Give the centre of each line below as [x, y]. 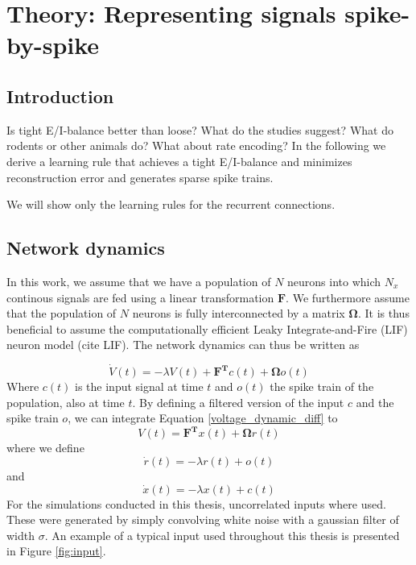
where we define [45, 448]
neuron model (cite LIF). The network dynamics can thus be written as [183, 345]
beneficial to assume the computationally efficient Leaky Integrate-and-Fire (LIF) [207, 328]
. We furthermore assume [348, 297]
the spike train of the [322, 386]
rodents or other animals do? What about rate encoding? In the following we [196, 145]
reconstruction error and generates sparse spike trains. [140, 177]
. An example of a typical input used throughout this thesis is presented [222, 535]
